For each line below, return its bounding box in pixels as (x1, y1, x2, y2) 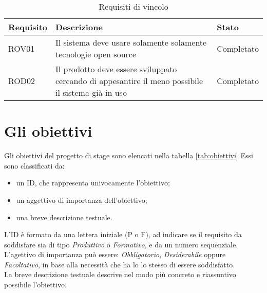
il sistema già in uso (55, 87, 127, 98)
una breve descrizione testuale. (16, 212, 112, 222)
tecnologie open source (55, 48, 137, 60)
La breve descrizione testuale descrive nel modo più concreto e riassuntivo (4, 269, 236, 280)
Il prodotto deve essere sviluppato (55, 63, 177, 75)
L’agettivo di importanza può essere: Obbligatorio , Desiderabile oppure (4, 249, 226, 260)
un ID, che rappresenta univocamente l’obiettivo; (16, 177, 170, 188)
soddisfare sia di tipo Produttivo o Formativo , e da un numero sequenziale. (4, 239, 238, 249)
